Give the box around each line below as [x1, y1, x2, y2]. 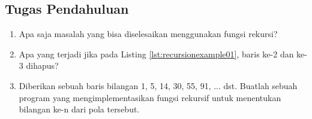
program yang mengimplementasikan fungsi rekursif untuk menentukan [19, 91, 281, 103]
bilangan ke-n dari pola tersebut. [19, 103, 140, 115]
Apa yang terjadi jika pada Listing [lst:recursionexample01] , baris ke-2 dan [19, 47, 294, 60]
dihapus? [26, 59, 59, 72]
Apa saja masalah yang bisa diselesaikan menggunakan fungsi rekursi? [19, 28, 278, 40]
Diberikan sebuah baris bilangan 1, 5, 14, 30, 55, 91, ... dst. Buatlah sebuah [19, 79, 298, 91]
